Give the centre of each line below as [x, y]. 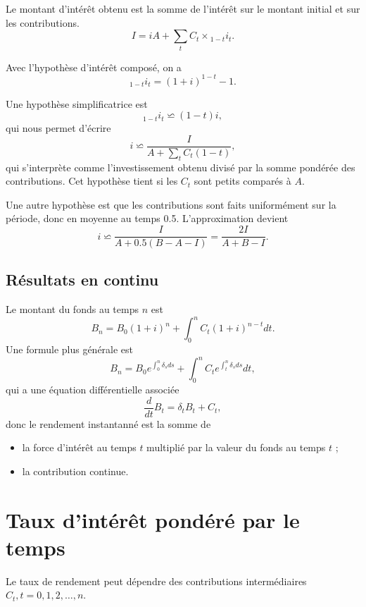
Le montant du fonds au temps [72, 309]
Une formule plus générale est [70, 349]
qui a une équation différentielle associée [93, 390]
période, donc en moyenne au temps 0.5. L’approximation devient [147, 218]
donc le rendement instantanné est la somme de [108, 423]
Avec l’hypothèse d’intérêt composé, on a [94, 67]
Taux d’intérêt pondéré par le [153, 519]
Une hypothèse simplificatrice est [77, 103]
